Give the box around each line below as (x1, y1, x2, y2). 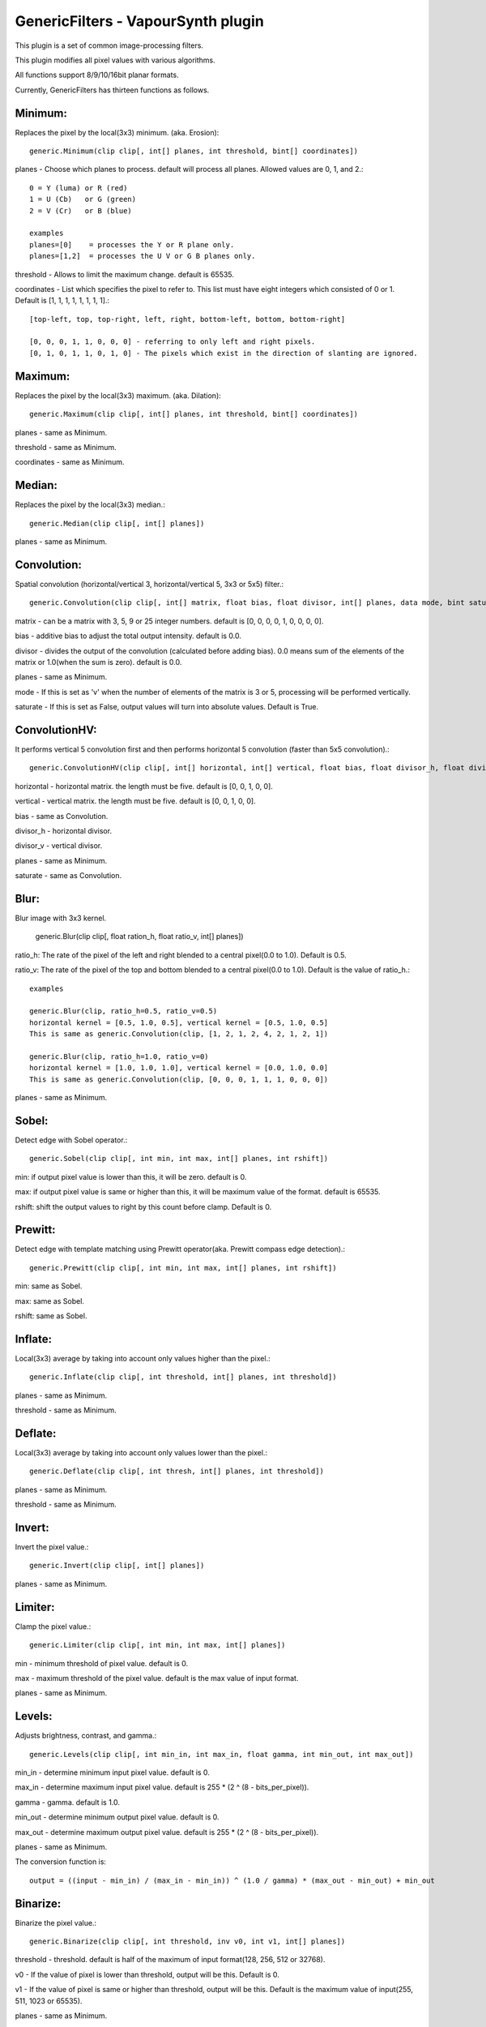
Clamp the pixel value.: (15, 1622, 92, 1631)
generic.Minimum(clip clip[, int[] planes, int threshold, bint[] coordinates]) (29, 147, 359, 156)
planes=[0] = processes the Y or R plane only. (29, 240, 235, 249)
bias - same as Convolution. (15, 811, 109, 821)
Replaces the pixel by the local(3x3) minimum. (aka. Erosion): (15, 127, 220, 137)
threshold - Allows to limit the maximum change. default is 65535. (15, 269, 235, 279)
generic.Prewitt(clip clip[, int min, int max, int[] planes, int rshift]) (29, 1263, 337, 1272)
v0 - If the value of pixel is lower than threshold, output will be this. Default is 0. (15, 1969, 279, 1979)
